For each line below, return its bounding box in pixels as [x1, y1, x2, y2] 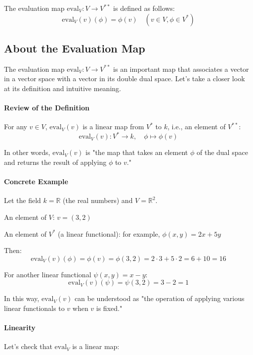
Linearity [4, 322, 36, 333]
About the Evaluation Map [4, 40, 145, 55]
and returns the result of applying [4, 157, 107, 167]
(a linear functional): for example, [58, 228, 160, 239]
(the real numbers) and [63, 195, 133, 205]
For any [4, 121, 27, 132]
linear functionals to [4, 303, 65, 313]
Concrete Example [4, 176, 68, 187]
